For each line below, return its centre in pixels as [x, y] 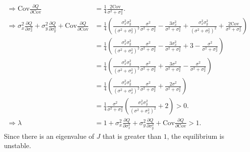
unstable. [18, 145]
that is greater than [132, 136]
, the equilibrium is [196, 136]
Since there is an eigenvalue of [49, 136]
